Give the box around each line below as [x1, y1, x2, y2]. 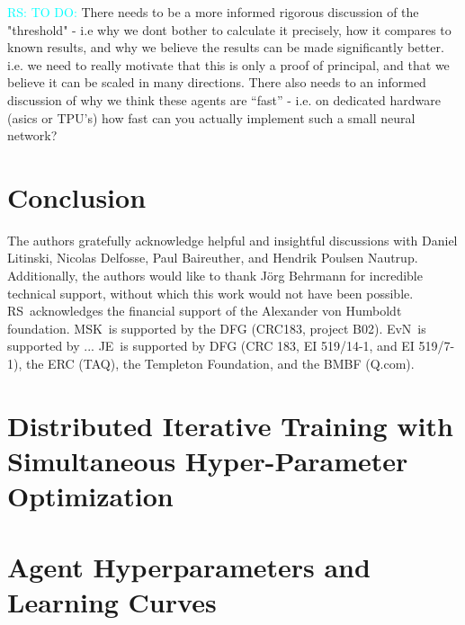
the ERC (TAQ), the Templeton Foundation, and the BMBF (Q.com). [25, 354, 415, 373]
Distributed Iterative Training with [7, 406, 453, 443]
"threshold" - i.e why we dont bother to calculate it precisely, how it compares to [7, 20, 452, 39]
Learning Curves [7, 583, 217, 620]
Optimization [7, 478, 174, 514]
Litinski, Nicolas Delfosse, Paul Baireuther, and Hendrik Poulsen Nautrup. [7, 248, 418, 267]
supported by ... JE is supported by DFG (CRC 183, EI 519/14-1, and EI [7, 336, 415, 355]
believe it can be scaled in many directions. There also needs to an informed [7, 73, 426, 92]
